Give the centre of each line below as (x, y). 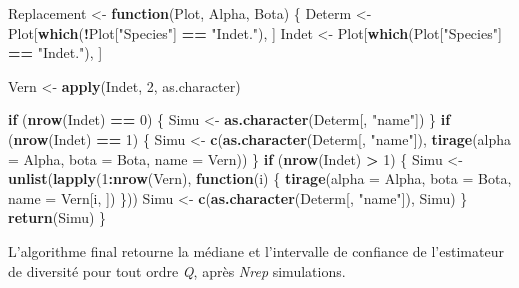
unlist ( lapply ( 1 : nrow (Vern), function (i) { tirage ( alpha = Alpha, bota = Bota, (260, 178)
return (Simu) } (57, 217)
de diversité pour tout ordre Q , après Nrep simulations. (177, 270)
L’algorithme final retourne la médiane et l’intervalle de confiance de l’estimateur (256, 250)
